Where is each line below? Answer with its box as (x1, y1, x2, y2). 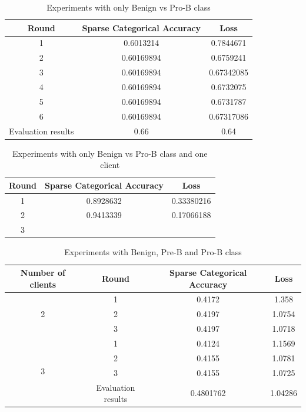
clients (29, 278, 56, 290)
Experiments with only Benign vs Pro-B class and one (12, 147, 208, 159)
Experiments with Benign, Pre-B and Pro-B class (64, 246, 242, 258)
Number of (20, 266, 65, 278)
